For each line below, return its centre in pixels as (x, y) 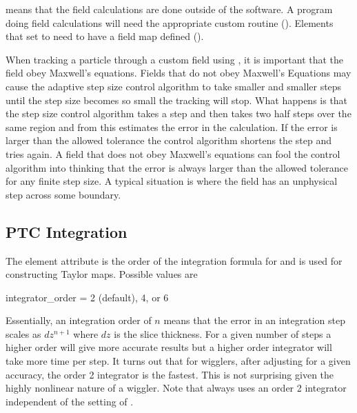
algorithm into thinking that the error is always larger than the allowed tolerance (177, 167)
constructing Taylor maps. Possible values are (102, 274)
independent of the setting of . (70, 401)
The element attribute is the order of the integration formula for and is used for (174, 260)
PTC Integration (67, 231)
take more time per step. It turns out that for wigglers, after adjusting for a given (178, 361)
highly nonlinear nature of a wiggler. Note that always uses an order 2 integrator (176, 388)
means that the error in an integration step (254, 320)
